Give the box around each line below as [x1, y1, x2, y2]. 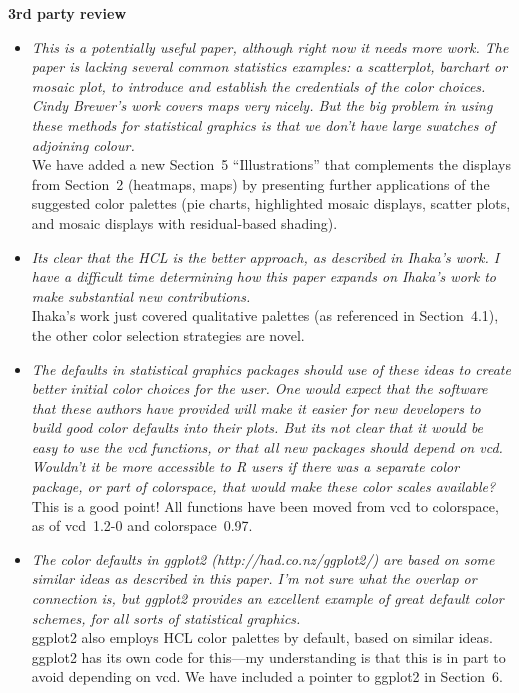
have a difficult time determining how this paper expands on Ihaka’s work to [31, 266, 496, 287]
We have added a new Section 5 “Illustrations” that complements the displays [31, 154, 511, 175]
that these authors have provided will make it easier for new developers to [31, 397, 481, 418]
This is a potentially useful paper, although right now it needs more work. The [31, 36, 509, 57]
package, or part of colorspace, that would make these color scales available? [31, 476, 496, 497]
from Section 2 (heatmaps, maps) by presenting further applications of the [31, 173, 490, 194]
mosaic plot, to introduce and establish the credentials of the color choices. [31, 75, 486, 96]
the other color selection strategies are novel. [31, 324, 305, 345]
